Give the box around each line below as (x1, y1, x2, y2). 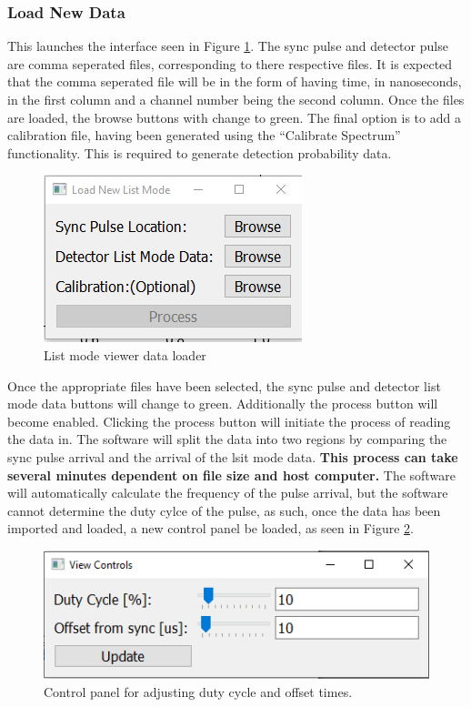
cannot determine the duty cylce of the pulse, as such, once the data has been (7, 500, 441, 520)
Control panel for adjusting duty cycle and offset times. (44, 682, 353, 701)
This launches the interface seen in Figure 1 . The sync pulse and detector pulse (7, 36, 448, 56)
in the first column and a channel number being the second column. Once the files (7, 90, 465, 108)
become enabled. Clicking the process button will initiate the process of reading (7, 411, 451, 430)
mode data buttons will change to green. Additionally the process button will (7, 394, 438, 413)
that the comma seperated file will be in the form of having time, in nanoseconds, (7, 72, 462, 91)
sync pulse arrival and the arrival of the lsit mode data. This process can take (7, 447, 458, 466)
